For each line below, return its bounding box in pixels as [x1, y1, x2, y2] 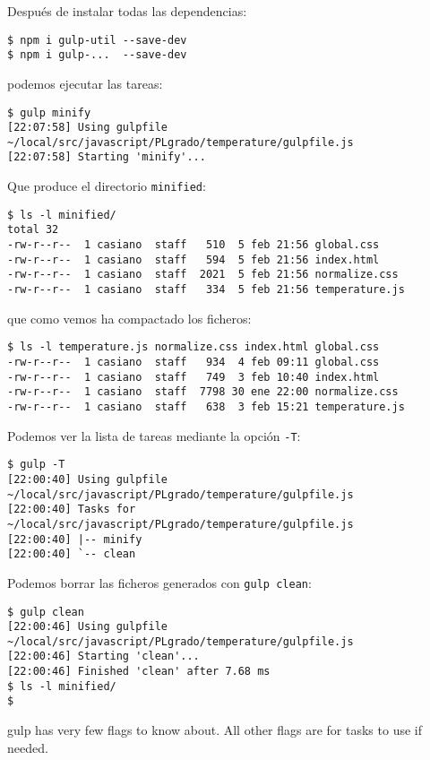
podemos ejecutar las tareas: [7, 73, 163, 92]
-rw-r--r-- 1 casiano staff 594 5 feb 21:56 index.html [7, 253, 380, 266]
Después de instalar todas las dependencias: [7, 2, 247, 20]
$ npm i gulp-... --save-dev [7, 48, 187, 62]
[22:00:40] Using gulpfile [7, 472, 168, 486]
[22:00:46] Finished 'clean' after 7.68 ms [7, 665, 271, 678]
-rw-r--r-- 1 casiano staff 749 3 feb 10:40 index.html [7, 370, 380, 384]
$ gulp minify [7, 106, 91, 119]
